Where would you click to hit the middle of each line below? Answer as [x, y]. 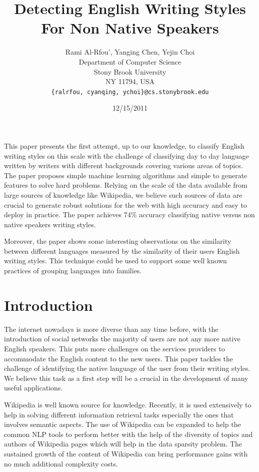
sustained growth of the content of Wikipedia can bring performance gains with [126, 453]
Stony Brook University [130, 71]
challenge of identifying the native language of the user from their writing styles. [127, 368]
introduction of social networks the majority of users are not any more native [122, 339]
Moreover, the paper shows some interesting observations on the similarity [118, 241]
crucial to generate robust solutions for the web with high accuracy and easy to [125, 204]
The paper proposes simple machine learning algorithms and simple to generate [126, 175]
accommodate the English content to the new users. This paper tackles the [118, 358]
